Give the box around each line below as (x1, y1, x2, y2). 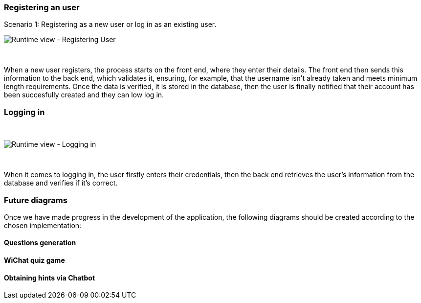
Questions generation (4, 238, 76, 247)
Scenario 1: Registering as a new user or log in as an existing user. (4, 20, 217, 29)
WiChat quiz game (4, 256, 65, 265)
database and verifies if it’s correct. (4, 179, 118, 187)
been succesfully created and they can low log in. (4, 91, 164, 99)
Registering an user (4, 2, 80, 12)
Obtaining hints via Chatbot (4, 273, 95, 282)
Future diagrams (4, 195, 67, 205)
